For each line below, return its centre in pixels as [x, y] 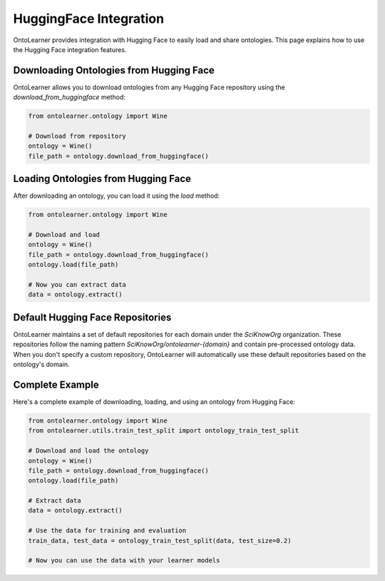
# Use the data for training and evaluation [107, 531]
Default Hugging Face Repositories [92, 317]
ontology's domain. [42, 365]
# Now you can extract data [77, 284]
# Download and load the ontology [88, 451]
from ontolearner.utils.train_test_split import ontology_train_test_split [164, 431]
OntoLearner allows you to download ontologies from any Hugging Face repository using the [149, 87]
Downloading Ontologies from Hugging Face [114, 70]
